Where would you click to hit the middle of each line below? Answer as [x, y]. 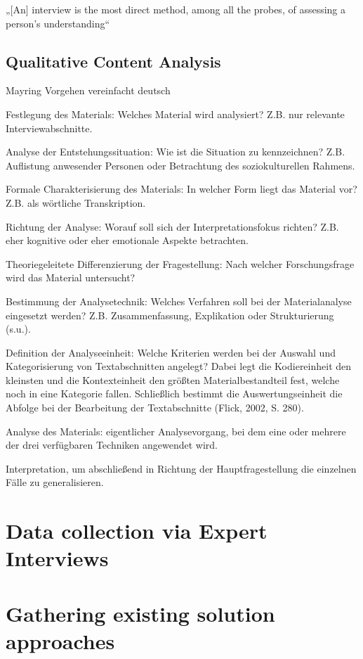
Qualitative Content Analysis [113, 61]
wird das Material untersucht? [71, 277]
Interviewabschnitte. [49, 128]
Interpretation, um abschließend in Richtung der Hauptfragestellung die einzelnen [181, 468]
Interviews [57, 558]
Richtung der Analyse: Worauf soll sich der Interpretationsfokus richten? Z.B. [172, 226]
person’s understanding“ [58, 23]
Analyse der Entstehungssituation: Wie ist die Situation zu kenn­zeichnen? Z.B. [176, 152]
